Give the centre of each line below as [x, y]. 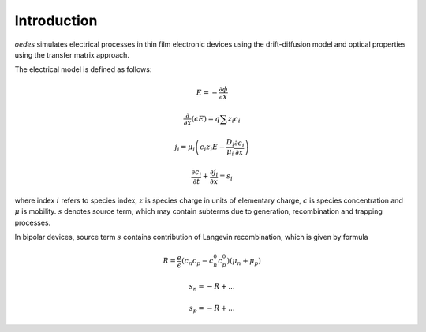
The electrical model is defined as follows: [83, 69]
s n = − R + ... [212, 287]
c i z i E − [213, 148]
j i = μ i [185, 148]
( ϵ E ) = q [206, 119]
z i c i [234, 120]
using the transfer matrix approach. [72, 54]
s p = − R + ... [212, 309]
